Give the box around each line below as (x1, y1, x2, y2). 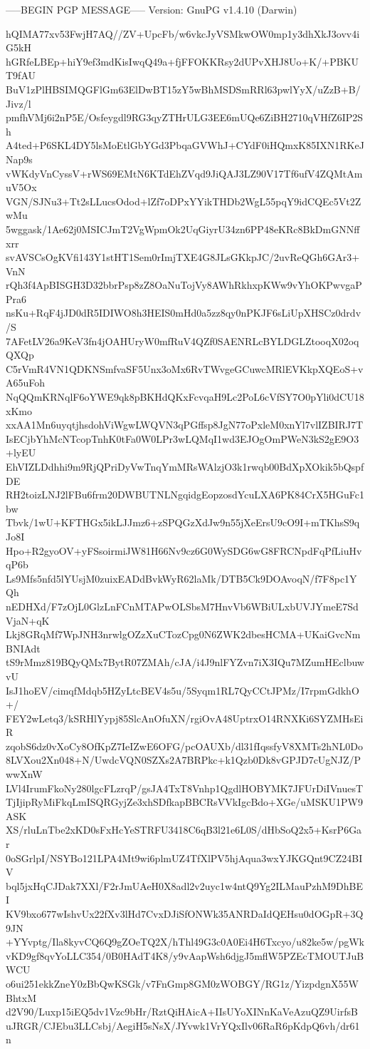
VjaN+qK (6, 613, 50, 628)
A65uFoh (6, 375, 46, 390)
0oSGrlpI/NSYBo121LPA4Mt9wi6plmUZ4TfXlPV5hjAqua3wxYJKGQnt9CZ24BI (6, 850, 363, 865)
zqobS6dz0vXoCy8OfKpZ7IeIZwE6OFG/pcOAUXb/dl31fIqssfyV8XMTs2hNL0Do (6, 738, 364, 753)
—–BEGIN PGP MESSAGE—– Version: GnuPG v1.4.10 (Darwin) (6, 2, 297, 16)
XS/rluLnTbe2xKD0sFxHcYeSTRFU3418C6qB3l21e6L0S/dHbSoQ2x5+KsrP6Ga (6, 822, 362, 837)
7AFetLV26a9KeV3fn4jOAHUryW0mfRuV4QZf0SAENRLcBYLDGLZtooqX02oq (6, 333, 359, 348)
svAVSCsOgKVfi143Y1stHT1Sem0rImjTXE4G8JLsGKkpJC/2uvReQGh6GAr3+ (6, 250, 360, 265)
